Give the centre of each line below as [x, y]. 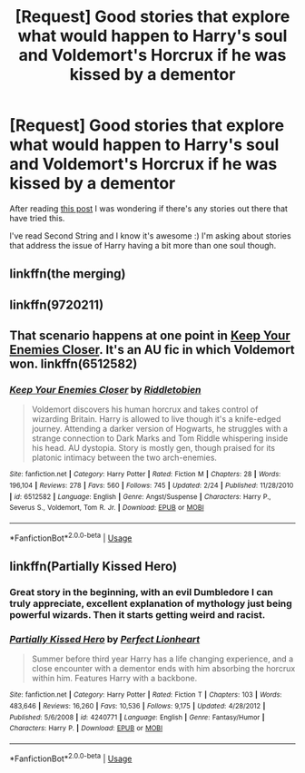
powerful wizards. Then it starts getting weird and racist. [138, 615]
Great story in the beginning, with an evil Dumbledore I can [142, 592]
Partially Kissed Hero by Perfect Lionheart [105, 639]
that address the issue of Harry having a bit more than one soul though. [143, 245]
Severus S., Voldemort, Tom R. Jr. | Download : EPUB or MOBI [107, 508]
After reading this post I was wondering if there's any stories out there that [149, 208]
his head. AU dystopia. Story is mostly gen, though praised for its [153, 448]
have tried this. [37, 218]
